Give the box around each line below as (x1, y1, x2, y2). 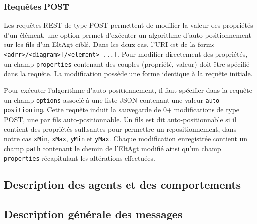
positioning (4, 107, 43, 114)
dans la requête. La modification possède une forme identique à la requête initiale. (4, 68, 253, 79)
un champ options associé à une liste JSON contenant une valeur (4, 94, 203, 105)
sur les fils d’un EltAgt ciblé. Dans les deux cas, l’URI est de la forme (4, 39, 215, 49)
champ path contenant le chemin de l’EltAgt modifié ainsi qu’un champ (4, 143, 221, 153)
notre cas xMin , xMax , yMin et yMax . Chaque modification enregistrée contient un (4, 134, 248, 143)
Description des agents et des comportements (4, 177, 241, 192)
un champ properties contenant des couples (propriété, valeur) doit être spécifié (4, 58, 250, 69)
